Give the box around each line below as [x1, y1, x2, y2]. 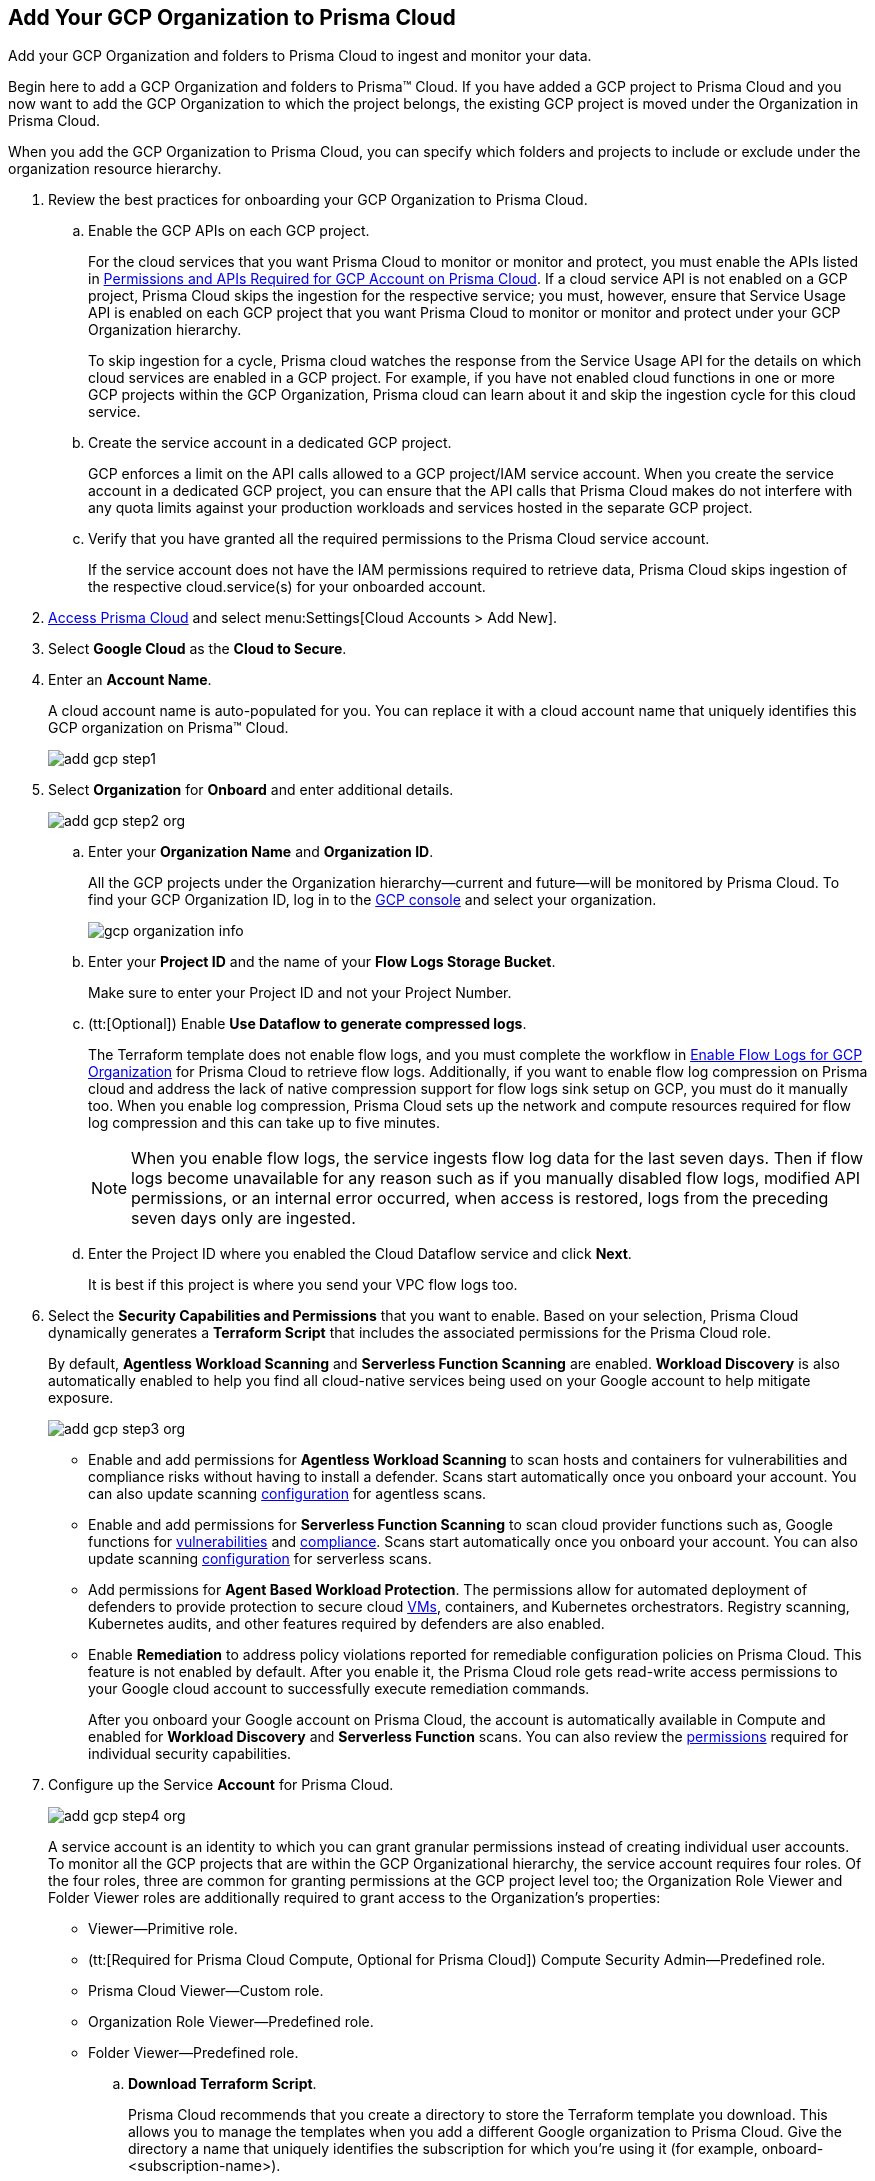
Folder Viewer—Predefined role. [88, 2044, 299, 2062]
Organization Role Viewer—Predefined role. [88, 2013, 374, 2031]
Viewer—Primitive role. [88, 1920, 238, 1938]
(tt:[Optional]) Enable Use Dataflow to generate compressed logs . [88, 1015, 527, 1033]
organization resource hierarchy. [8, 160, 222, 178]
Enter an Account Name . [48, 671, 212, 689]
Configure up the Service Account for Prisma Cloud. [48, 1776, 394, 1794]
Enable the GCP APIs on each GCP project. [88, 222, 370, 240]
